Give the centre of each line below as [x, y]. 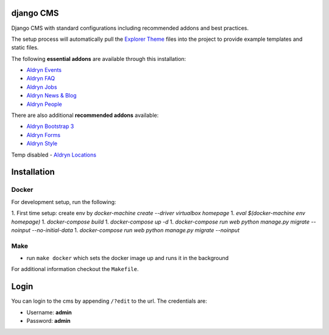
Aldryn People [44, 104]
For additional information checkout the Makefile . [75, 269]
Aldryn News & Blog [51, 96]
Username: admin [49, 312]
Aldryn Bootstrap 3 [50, 126]
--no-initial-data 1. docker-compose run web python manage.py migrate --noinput [136, 230]
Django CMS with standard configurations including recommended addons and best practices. [130, 28]
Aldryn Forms [44, 135]
